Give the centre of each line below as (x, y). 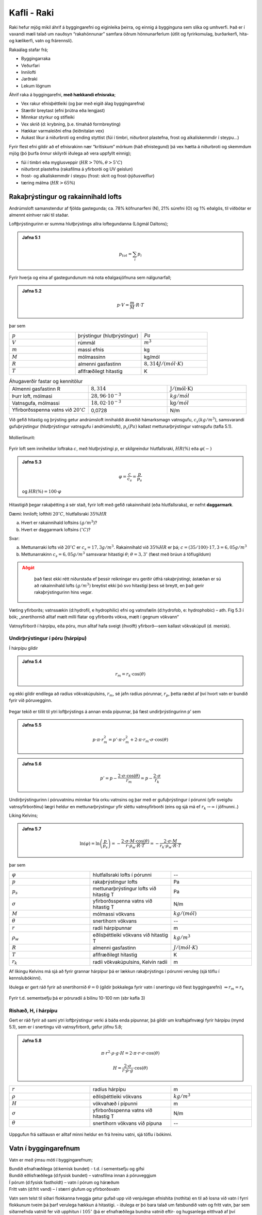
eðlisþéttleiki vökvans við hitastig (131, 935)
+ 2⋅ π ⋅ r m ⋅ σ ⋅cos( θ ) (149, 740)
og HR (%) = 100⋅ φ (42, 491)
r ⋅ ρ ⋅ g (128, 1071)
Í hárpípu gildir (24, 648)
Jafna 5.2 (32, 291)
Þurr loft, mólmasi (32, 396)
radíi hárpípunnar (112, 928)
